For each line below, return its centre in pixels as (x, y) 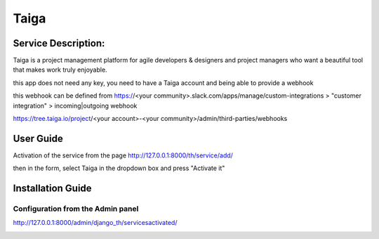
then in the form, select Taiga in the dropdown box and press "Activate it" (119, 168)
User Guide (38, 138)
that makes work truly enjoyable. (60, 70)
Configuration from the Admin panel (76, 209)
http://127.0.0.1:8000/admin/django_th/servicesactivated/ (95, 223)
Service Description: (59, 43)
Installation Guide (52, 189)
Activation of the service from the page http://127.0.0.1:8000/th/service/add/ (123, 155)
